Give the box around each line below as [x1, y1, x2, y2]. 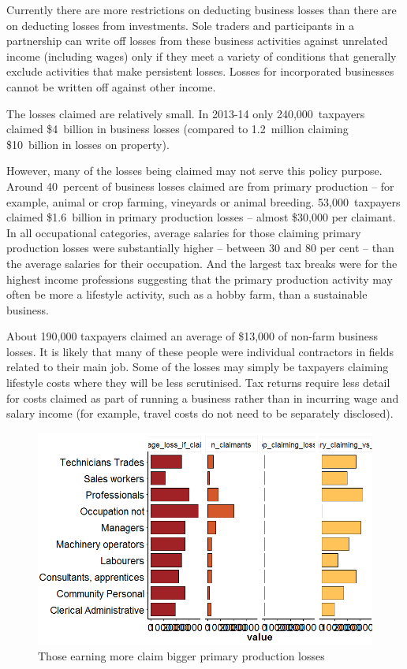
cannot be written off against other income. [6, 78, 216, 95]
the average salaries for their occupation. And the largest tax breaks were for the [6, 255, 398, 271]
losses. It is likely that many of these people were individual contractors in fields [6, 343, 394, 359]
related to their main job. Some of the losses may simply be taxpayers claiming [6, 359, 389, 375]
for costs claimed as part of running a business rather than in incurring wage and [6, 389, 399, 406]
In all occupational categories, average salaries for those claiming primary [6, 224, 361, 240]
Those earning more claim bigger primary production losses [38, 648, 325, 664]
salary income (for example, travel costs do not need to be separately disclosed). [6, 405, 394, 422]
